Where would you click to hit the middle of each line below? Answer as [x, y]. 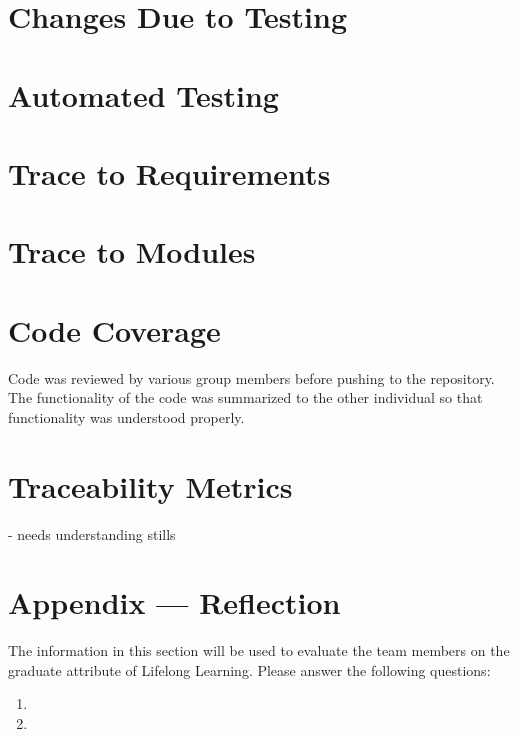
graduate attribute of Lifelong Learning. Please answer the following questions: [249, 669]
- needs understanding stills [92, 533]
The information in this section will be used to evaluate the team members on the [259, 650]
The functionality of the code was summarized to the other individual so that [245, 397]
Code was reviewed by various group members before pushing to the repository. [251, 377]
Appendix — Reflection [174, 602]
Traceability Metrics [150, 485]
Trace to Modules [132, 251]
